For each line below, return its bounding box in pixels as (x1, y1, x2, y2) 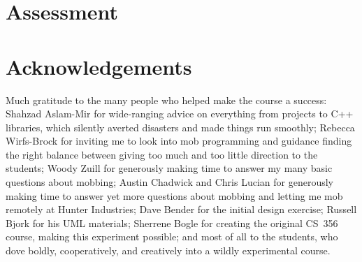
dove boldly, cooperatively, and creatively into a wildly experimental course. (6, 243, 331, 258)
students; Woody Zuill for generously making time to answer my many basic (6, 161, 333, 175)
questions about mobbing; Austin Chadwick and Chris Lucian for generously (6, 175, 333, 189)
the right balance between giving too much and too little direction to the (6, 147, 318, 161)
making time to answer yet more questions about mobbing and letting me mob (6, 188, 343, 203)
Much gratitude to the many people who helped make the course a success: (6, 92, 327, 107)
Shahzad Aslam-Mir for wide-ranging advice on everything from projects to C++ (6, 106, 354, 121)
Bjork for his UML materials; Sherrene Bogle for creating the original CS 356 (6, 215, 338, 230)
